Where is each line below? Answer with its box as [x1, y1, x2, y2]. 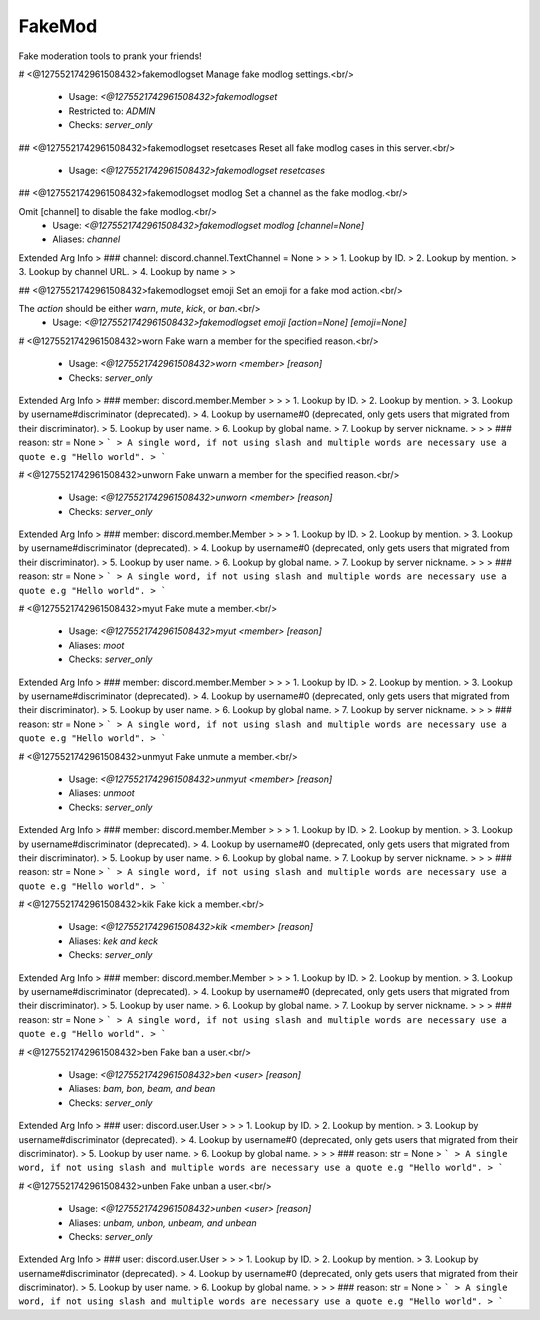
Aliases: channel [52, 233, 121, 245]
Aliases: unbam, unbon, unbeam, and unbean [68, 1216, 257, 1229]
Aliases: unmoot [68, 787, 135, 799]
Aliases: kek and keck [68, 935, 159, 947]
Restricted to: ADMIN [68, 105, 156, 117]
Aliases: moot [68, 639, 125, 651]
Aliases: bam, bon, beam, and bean [68, 1083, 216, 1095]
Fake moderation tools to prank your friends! [18, 50, 202, 62]
